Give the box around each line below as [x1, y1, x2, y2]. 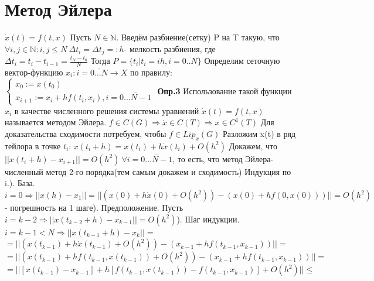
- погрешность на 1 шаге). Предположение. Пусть [5, 201, 183, 214]
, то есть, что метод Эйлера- [172, 152, 274, 165]
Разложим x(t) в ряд [223, 128, 296, 140]
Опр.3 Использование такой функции [157, 84, 292, 97]
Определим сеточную [204, 54, 280, 67]
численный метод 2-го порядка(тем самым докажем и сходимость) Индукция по [5, 165, 291, 177]
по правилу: [130, 66, 172, 78]
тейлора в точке [5, 139, 61, 152]
